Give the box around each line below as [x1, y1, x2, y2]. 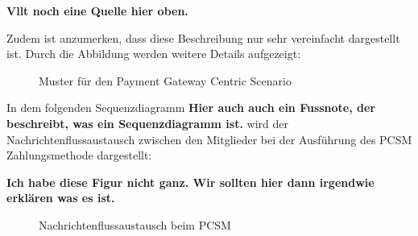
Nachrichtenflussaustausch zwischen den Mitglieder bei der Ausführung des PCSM [6, 130, 412, 147]
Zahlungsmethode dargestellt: [6, 147, 152, 164]
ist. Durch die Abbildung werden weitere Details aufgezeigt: [6, 45, 301, 62]
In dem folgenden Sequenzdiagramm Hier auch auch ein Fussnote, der [6, 99, 376, 116]
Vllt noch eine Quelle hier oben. [6, 2, 188, 19]
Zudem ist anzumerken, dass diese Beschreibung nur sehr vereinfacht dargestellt [6, 29, 400, 46]
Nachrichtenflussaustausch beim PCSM [39, 216, 231, 233]
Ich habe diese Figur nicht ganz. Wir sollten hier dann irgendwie [6, 173, 375, 190]
